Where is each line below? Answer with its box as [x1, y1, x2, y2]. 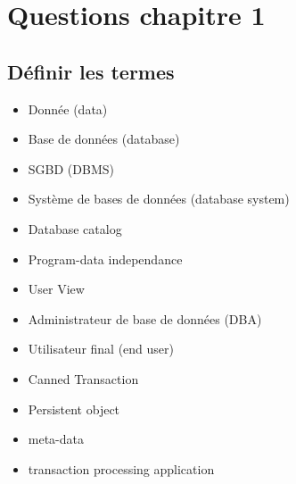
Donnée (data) [28, 99, 108, 118]
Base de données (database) [28, 129, 180, 148]
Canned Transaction [28, 369, 139, 388]
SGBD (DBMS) [28, 159, 114, 178]
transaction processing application [28, 459, 215, 478]
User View [28, 280, 85, 298]
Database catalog [28, 219, 122, 238]
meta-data [28, 430, 85, 448]
